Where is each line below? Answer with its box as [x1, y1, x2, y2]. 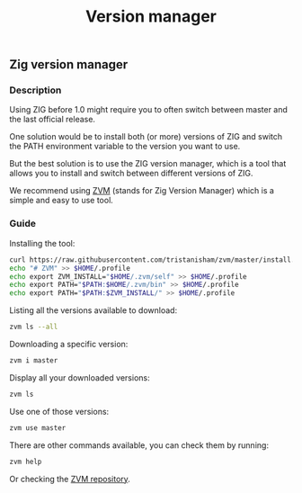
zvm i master [9, 356, 58, 365]
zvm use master [9, 423, 67, 433]
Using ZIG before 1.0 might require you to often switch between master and [9, 104, 288, 115]
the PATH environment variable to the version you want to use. [9, 141, 241, 152]
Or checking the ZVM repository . [9, 473, 130, 484]
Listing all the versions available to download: [9, 305, 178, 316]
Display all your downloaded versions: [9, 372, 150, 383]
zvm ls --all [9, 322, 58, 332]
